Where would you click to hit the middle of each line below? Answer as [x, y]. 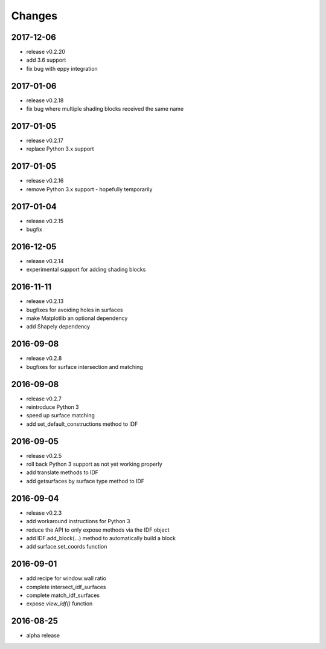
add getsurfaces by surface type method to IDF [85, 481]
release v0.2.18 [45, 100]
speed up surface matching [60, 416]
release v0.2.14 [45, 261]
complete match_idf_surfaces [63, 595]
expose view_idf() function [59, 604]
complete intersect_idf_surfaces [66, 587]
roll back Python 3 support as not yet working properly [94, 464]
